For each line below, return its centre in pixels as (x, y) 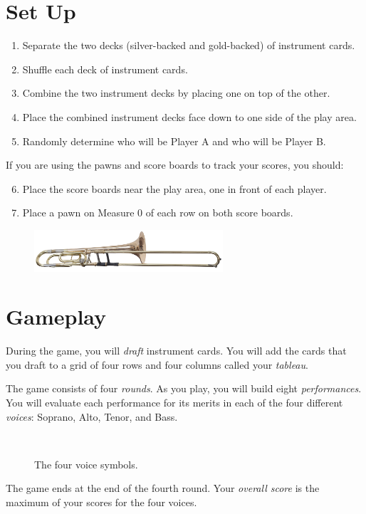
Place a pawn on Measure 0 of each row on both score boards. (158, 213)
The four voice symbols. (86, 464)
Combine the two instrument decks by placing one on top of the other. (176, 93)
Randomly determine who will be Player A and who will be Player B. (174, 141)
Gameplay (56, 316)
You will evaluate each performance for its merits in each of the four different (174, 403)
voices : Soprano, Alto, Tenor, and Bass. (92, 416)
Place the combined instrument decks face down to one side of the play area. (189, 116)
